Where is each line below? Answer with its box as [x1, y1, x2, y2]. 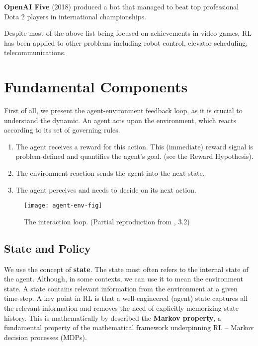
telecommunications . [4, 47, 66, 58]
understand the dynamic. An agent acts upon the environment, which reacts [4, 115, 237, 125]
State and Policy [4, 240, 91, 256]
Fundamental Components [4, 76, 188, 97]
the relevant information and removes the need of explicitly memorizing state [4, 303, 239, 313]
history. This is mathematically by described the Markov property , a [4, 312, 221, 323]
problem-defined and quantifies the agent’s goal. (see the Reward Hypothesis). [15, 151, 254, 161]
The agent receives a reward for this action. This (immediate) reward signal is [15, 141, 254, 151]
